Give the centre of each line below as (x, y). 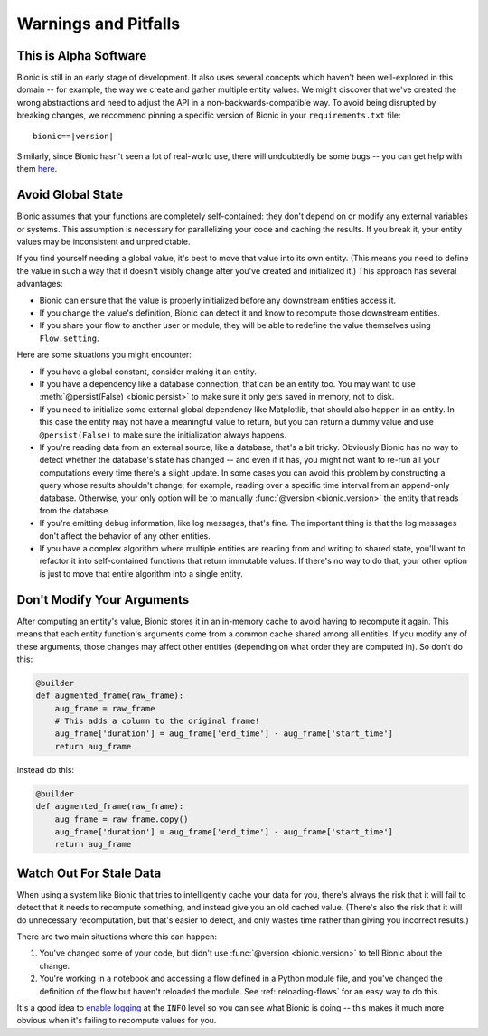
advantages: (40, 284)
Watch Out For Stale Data (89, 873)
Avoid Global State (70, 195)
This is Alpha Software (82, 56)
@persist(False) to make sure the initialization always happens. (163, 435)
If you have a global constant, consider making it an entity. (148, 372)
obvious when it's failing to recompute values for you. (117, 1021)
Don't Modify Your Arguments (103, 600)
